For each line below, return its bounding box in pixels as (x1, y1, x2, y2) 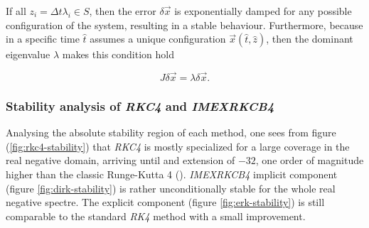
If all (6, 4, 26, 18)
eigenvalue (6, 47, 50, 62)
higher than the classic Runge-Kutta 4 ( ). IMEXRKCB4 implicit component (6, 167, 338, 181)
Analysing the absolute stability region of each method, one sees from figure (6, 125, 336, 140)
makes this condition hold (62, 47, 174, 62)
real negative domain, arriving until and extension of (6, 153, 235, 168)
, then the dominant (266, 31, 353, 46)
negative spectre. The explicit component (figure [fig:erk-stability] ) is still (6, 195, 325, 210)
